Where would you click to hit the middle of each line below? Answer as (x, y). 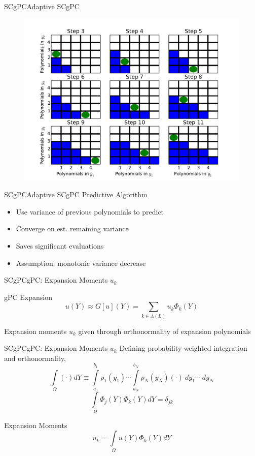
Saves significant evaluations (60, 245)
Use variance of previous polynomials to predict (90, 211)
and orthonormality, (35, 358)
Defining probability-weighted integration (183, 348)
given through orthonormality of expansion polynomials (165, 331)
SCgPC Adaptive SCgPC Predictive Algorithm (76, 194)
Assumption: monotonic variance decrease (81, 263)
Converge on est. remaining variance (72, 229)
